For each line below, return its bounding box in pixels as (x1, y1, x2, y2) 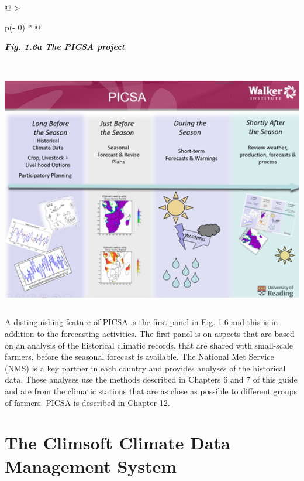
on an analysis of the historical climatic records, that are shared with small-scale (5, 339, 293, 351)
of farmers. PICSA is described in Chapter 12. (5, 396, 170, 408)
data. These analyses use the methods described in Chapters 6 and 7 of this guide (5, 373, 298, 386)
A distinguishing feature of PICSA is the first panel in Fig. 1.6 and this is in (5, 316, 278, 328)
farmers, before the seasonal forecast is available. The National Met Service (5, 350, 274, 363)
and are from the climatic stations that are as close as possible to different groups (5, 384, 298, 397)
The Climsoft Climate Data (5, 431, 230, 455)
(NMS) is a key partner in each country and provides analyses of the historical (5, 361, 286, 374)
